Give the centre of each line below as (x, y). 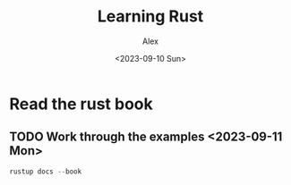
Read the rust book (81, 104)
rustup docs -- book (46, 172)
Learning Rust (150, 17)
